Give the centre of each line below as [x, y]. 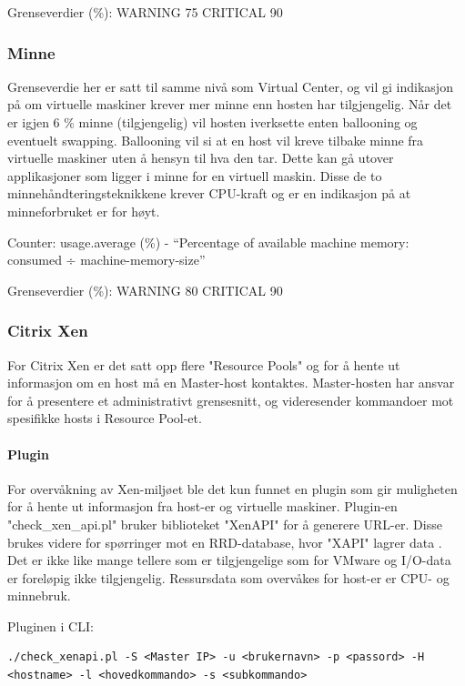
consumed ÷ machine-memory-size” [106, 260]
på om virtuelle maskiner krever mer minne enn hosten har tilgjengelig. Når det [230, 104]
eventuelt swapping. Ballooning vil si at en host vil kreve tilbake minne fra [216, 140]
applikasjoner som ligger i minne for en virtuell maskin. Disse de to [195, 175]
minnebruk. [39, 595]
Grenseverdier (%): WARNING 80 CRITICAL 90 [145, 290]
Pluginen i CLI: [51, 625]
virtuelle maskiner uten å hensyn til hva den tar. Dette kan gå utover [201, 158]
